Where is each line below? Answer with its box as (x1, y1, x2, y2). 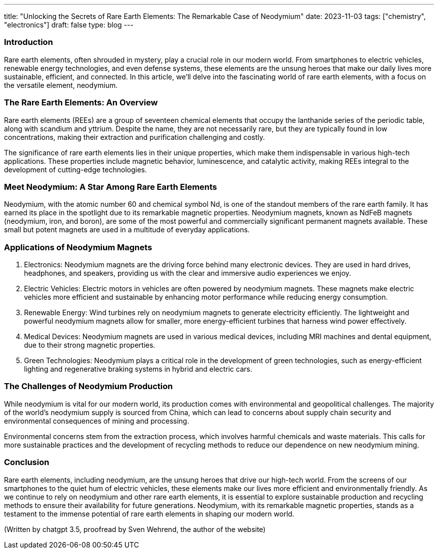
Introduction (4, 37, 53, 47)
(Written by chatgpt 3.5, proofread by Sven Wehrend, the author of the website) (4, 525, 266, 534)
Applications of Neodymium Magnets (4, 242, 152, 252)
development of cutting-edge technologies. (4, 165, 147, 174)
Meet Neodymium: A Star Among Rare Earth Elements (4, 181, 217, 192)
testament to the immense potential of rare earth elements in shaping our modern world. (4, 509, 294, 518)
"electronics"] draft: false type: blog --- (4, 20, 133, 29)
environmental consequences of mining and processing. (4, 416, 189, 425)
